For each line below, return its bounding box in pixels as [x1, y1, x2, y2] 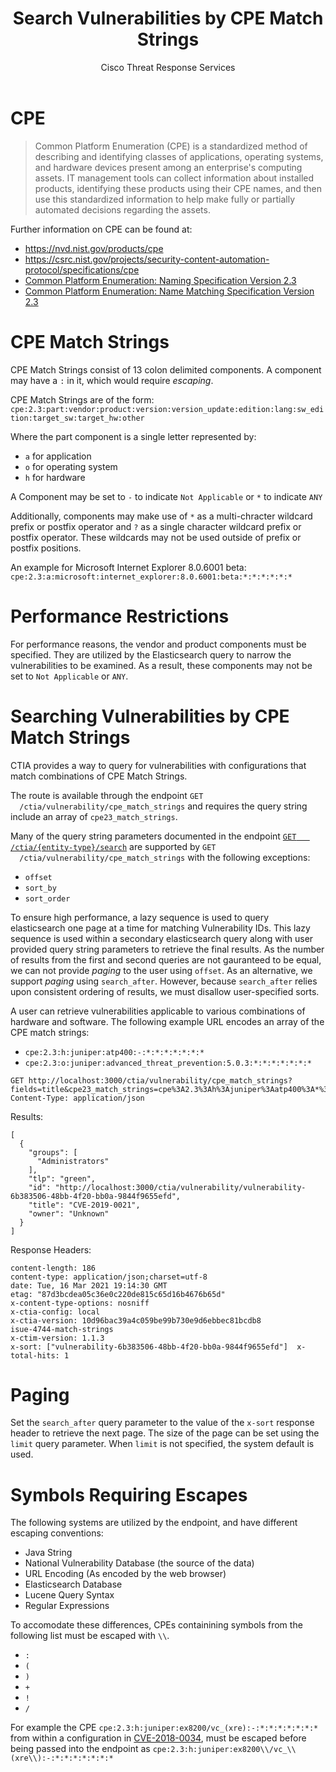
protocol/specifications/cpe [24, 263, 140, 276]
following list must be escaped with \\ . [10, 1630, 170, 1642]
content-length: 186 [10, 1263, 97, 1273]
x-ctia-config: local [10, 1307, 101, 1317]
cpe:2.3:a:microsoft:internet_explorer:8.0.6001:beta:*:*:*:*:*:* [10, 572, 293, 582]
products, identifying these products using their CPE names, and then [34, 182, 323, 194]
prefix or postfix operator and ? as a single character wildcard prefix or [10, 520, 302, 532]
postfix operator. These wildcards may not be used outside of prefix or [10, 531, 302, 543]
